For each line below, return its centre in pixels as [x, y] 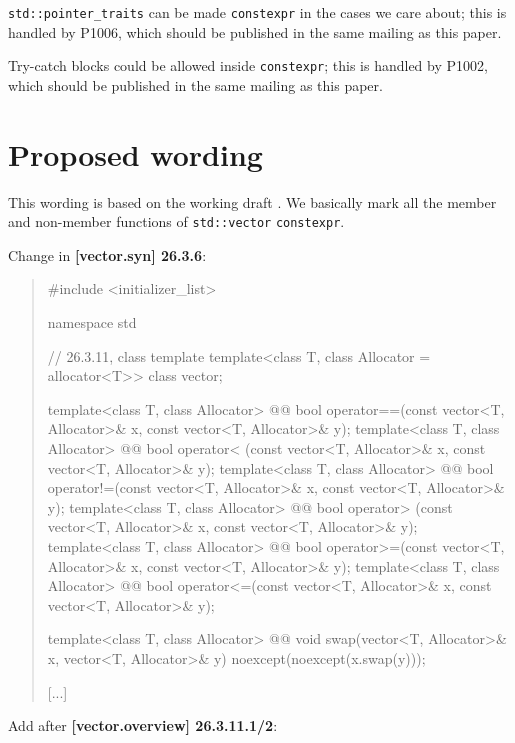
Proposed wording [135, 153]
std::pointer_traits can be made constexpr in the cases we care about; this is [257, 12]
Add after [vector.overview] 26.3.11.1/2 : [143, 725]
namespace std [92, 322]
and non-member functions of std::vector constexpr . [176, 221]
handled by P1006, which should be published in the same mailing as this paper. [255, 31]
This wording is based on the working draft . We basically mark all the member [252, 201]
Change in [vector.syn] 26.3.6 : [107, 254]
